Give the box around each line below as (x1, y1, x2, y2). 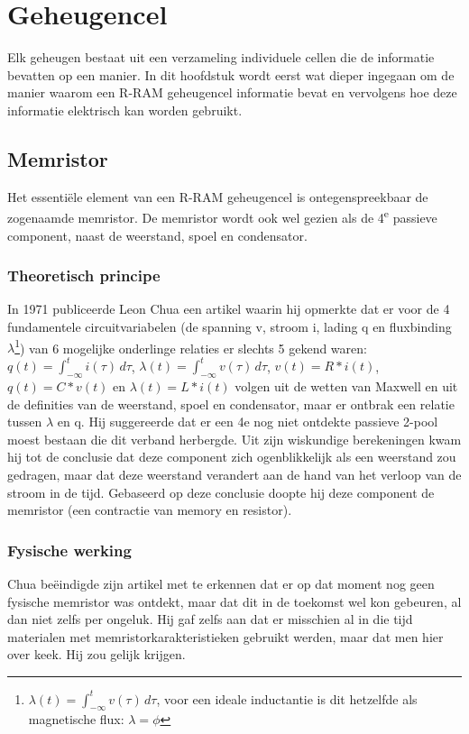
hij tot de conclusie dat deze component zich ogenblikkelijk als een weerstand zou (7, 447, 456, 466)
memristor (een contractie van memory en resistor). (7, 500, 292, 519)
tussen (7, 412, 42, 431)
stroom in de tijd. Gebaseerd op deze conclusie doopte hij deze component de (7, 482, 435, 501)
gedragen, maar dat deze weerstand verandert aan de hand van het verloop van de (7, 465, 462, 484)
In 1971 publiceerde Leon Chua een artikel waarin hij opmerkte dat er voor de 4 (7, 299, 450, 318)
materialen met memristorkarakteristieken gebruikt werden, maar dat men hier (7, 627, 444, 646)
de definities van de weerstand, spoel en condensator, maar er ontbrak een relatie (7, 394, 455, 413)
